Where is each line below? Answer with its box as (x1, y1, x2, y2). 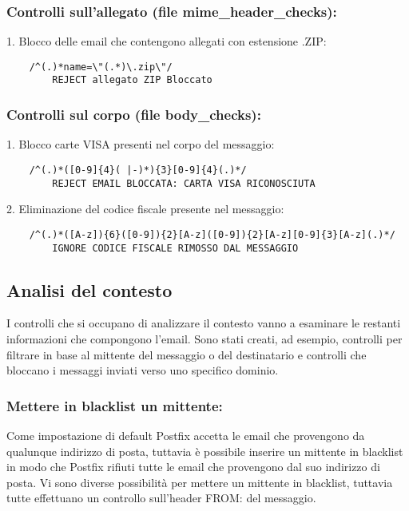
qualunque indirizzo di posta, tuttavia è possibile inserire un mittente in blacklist (6, 442, 403, 459)
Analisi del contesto (6, 277, 173, 302)
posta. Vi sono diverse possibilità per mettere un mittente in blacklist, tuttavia (6, 473, 393, 490)
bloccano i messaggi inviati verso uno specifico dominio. (6, 362, 279, 378)
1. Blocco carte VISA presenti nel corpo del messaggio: (6, 136, 275, 153)
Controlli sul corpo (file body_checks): (6, 105, 261, 125)
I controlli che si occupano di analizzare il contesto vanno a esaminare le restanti (6, 315, 401, 331)
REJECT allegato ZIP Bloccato (52, 74, 212, 86)
